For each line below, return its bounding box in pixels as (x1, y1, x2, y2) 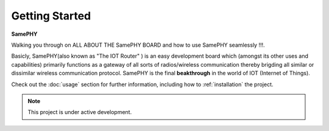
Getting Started (11, 9, 91, 22)
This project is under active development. (27, 109, 132, 116)
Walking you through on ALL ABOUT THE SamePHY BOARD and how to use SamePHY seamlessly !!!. (11, 41, 265, 49)
